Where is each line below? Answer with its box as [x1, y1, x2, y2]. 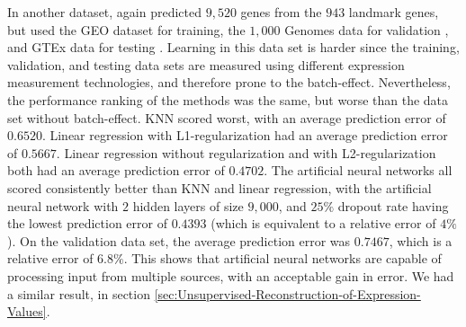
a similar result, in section [7, 284, 150, 303]
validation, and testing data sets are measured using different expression [7, 55, 405, 74]
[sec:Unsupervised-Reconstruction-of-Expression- [154, 284, 421, 303]
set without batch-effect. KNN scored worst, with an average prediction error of [7, 108, 446, 127]
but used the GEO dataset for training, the [7, 20, 246, 39]
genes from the [240, 3, 322, 21]
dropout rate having [337, 196, 449, 215]
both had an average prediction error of [7, 161, 225, 180]
